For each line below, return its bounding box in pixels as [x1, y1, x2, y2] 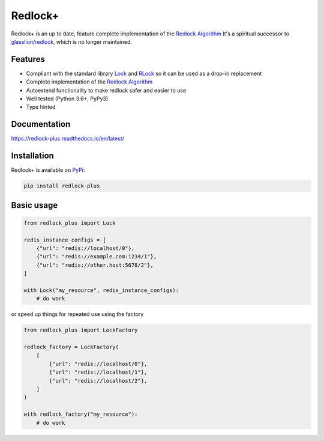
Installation [11, 151, 54, 161]
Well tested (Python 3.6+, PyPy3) [26, 95, 109, 102]
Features [11, 54, 45, 64]
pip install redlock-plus [23, 183, 100, 189]
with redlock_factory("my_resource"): [23, 411, 138, 418]
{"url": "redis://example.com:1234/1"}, [36, 253, 157, 260]
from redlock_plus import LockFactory [23, 327, 138, 333]
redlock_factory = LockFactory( [23, 344, 119, 351]
